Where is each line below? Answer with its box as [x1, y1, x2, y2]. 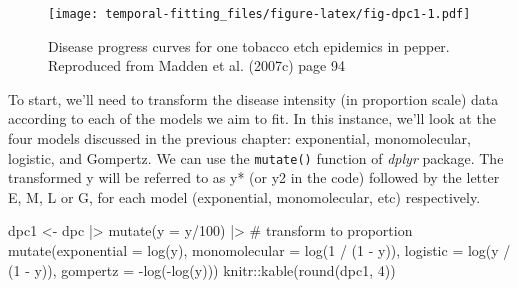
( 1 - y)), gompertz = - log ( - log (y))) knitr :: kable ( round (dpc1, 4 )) [8, 259, 396, 280]
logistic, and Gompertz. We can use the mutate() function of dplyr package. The [8, 147, 504, 168]
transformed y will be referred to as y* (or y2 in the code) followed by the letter [8, 167, 500, 188]
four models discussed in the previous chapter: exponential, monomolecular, [8, 128, 471, 149]
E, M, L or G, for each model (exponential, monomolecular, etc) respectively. [8, 186, 481, 207]
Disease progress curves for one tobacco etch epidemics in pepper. [48, 35, 450, 56]
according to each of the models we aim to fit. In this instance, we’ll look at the [8, 108, 496, 129]
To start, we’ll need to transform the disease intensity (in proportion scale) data [8, 88, 499, 109]
